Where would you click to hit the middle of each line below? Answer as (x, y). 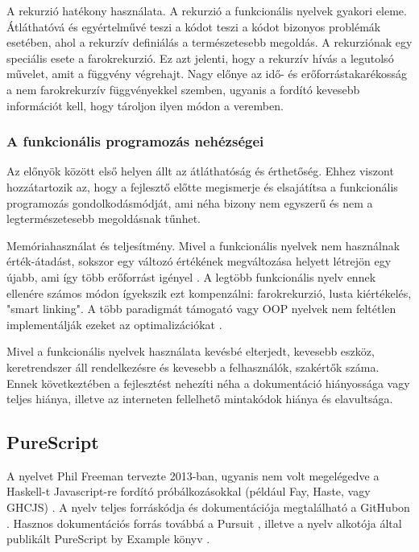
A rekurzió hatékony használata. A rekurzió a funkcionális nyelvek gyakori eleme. (207, 10)
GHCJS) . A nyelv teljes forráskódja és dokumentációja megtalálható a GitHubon (208, 507)
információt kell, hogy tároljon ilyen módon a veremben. (145, 105)
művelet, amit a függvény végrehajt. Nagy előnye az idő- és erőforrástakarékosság (207, 74)
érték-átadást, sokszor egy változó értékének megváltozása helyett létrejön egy (199, 261)
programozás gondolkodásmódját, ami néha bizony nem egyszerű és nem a (190, 202)
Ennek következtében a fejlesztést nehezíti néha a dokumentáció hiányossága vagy (208, 383)
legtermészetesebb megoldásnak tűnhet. (104, 218)
